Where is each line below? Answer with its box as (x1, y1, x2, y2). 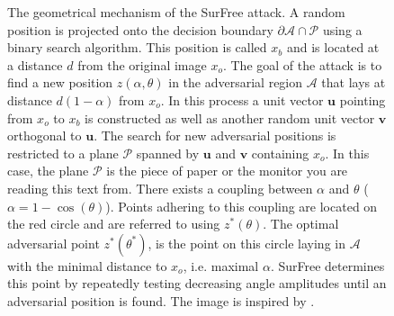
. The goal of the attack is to (222, 55, 382, 74)
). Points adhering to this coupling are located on (105, 196, 378, 215)
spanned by (136, 143, 200, 162)
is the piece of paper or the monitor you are (106, 161, 348, 180)
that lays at (321, 73, 386, 92)
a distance (7, 55, 63, 74)
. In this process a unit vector (160, 90, 324, 109)
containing (251, 143, 309, 162)
